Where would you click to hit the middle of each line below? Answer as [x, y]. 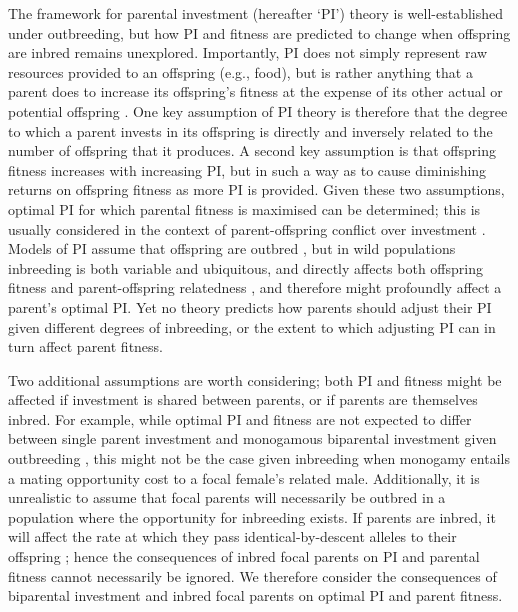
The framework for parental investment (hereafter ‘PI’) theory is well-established [256, 13]
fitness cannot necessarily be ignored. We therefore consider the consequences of [252, 575]
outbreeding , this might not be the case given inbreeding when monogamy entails [259, 458]
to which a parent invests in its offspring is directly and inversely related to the [250, 130]
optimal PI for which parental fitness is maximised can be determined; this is [244, 208]
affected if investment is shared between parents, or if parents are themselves [243, 399]
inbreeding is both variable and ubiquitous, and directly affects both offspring [245, 267]
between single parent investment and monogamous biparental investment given [252, 438]
